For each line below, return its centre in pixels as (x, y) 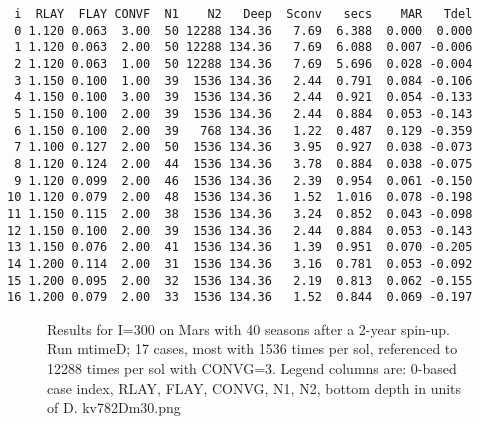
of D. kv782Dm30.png (114, 407)
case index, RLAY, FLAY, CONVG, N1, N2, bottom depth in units (254, 387)
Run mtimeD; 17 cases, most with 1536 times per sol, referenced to (252, 348)
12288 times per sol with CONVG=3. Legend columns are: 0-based (252, 368)
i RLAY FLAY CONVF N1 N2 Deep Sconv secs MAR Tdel (243, 14)
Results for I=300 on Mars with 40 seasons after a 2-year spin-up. (248, 328)
